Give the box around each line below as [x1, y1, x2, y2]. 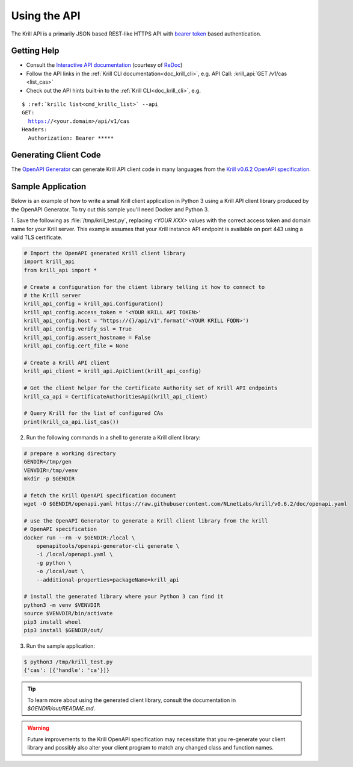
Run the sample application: [26, 642, 96, 650]
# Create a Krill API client [23, 359, 110, 367]
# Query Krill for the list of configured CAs [23, 410, 164, 417]
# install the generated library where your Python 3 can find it [23, 593, 224, 600]
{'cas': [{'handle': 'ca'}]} [23, 667, 110, 674]
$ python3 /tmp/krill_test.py [23, 658, 113, 665]
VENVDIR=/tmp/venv [23, 467, 78, 474]
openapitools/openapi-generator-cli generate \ [36, 542, 180, 550]
